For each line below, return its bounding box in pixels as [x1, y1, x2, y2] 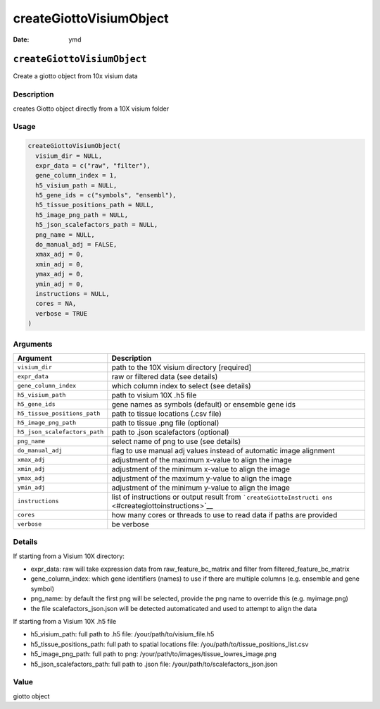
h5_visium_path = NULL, [35, 181, 118, 190]
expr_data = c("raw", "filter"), [35, 161, 151, 169]
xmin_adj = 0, [35, 260, 84, 268]
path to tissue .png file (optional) [111, 418, 220, 428]
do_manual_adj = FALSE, [35, 240, 118, 249]
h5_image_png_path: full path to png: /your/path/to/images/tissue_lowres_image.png [30, 650, 277, 658]
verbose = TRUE [35, 309, 88, 317]
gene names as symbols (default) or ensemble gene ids [111, 399, 296, 409]
